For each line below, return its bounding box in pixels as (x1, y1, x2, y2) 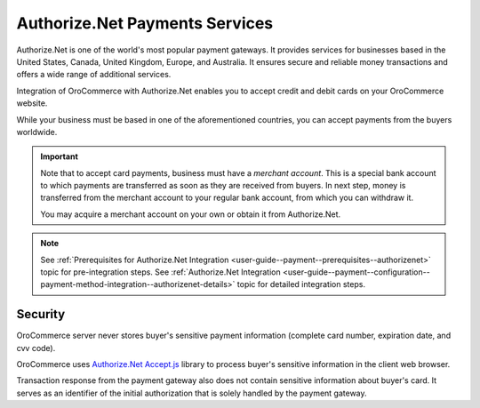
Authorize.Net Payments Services (16, 13, 274, 33)
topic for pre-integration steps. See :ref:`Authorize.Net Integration (40, 267, 281, 277)
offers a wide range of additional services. (16, 69, 172, 80)
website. (16, 98, 48, 108)
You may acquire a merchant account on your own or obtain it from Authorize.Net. (40, 209, 341, 220)
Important (40, 151, 79, 162)
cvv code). (16, 342, 56, 353)
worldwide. (16, 126, 58, 137)
